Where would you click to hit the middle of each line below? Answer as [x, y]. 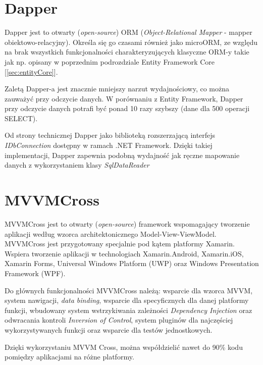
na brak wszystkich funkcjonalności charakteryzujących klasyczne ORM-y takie [127, 52]
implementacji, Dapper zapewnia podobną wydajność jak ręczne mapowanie [122, 155]
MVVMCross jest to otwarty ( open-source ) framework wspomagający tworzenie [127, 223]
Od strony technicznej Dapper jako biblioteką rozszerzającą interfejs [110, 135]
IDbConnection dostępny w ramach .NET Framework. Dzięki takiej [109, 145]
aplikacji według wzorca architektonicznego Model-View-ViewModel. [111, 233]
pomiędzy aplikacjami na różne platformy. [69, 357]
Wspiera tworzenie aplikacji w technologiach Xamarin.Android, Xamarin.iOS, [124, 253]
